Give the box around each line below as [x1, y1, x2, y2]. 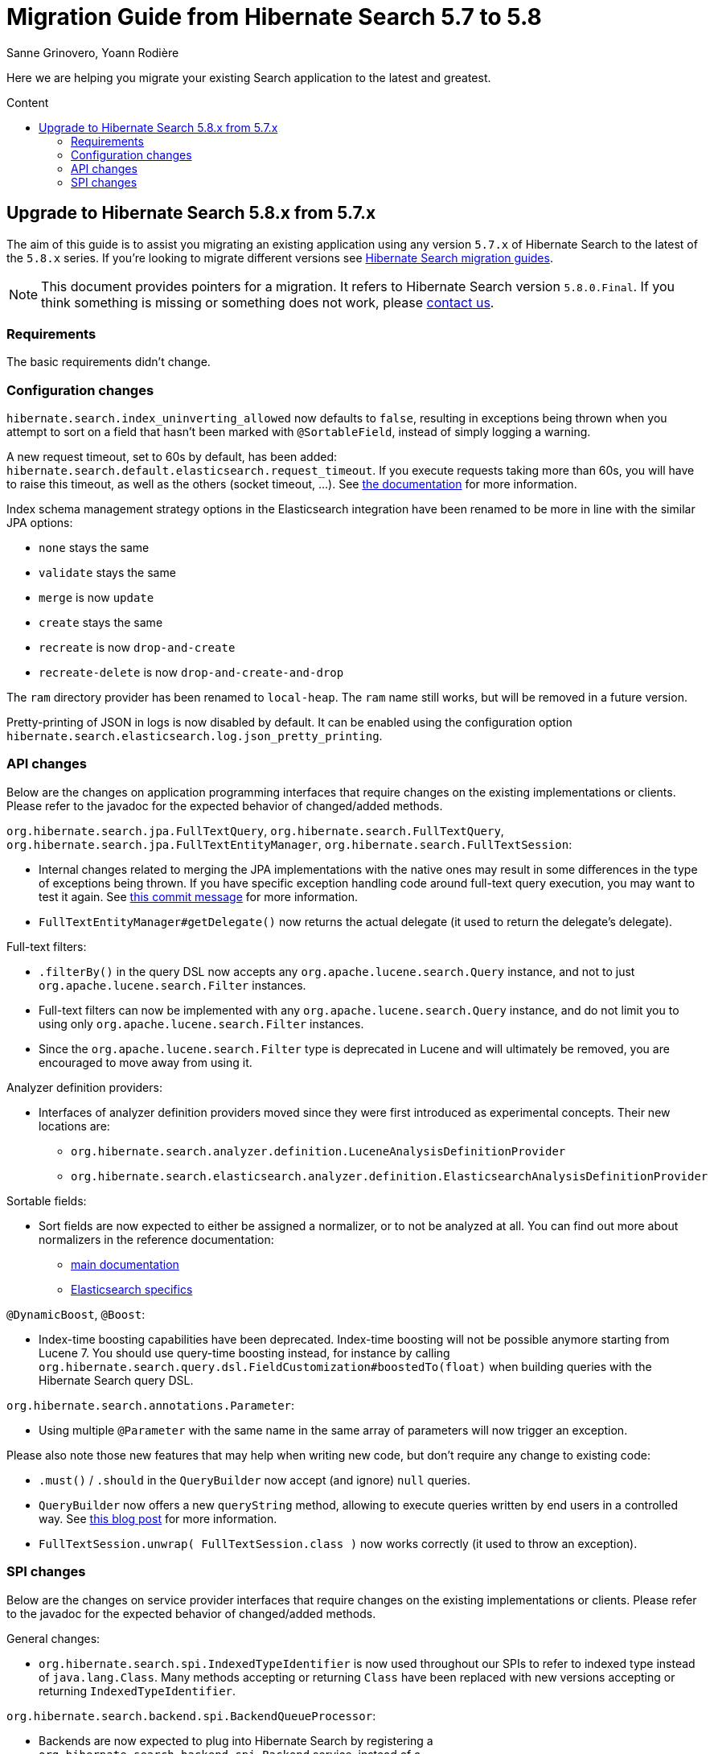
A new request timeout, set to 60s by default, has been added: [6, 450, 338, 464]
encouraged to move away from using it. [39, 1055, 252, 1069]
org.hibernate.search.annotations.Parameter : [6, 1398, 295, 1412]
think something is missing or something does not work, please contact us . [41, 294, 494, 311]
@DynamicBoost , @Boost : [6, 1307, 146, 1321]
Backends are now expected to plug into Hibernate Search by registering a [39, 1733, 433, 1748]
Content [6, 95, 49, 109]
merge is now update [39, 591, 154, 605]
